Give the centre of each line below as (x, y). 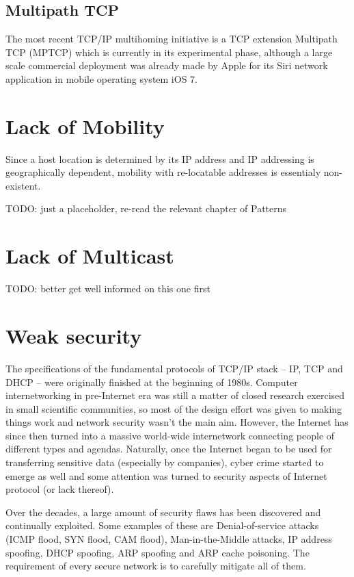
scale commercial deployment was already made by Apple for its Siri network (167, 65)
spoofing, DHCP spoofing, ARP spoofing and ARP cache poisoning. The (158, 552)
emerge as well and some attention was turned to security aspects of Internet (166, 475)
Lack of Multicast (90, 256)
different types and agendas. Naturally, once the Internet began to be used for (169, 449)
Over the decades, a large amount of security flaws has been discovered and (163, 512)
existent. (23, 185)
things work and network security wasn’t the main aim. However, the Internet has (177, 422)
